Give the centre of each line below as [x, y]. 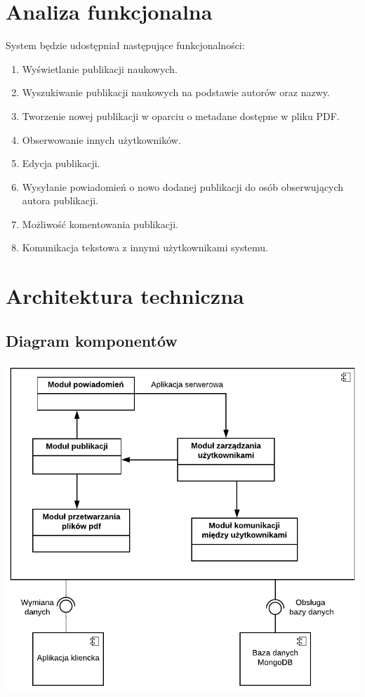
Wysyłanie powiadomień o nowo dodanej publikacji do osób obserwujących [183, 186]
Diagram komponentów [92, 340]
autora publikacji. [60, 200]
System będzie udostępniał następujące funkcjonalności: [125, 45]
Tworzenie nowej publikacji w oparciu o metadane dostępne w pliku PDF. [181, 115]
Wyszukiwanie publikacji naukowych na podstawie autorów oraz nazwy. [176, 92]
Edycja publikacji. [61, 163]
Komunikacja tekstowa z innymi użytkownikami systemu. [145, 247]
